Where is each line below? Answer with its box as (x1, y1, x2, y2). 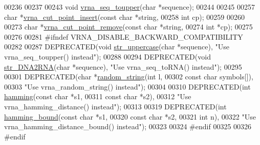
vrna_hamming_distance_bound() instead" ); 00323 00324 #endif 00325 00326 (4, 121, 252, 132)
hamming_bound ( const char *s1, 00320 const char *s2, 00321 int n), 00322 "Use (4, 111, 256, 122)
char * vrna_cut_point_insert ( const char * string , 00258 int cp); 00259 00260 (4, 11, 245, 22)
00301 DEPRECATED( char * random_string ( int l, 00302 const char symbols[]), (4, 71, 253, 82)
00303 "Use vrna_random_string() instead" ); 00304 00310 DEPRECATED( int (4, 81, 251, 92)
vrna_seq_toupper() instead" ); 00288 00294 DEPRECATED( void (4, 51, 211, 62)
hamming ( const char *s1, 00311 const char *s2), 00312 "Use (4, 91, 191, 102)
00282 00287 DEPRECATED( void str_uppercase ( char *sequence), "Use (4, 41, 229, 52)
